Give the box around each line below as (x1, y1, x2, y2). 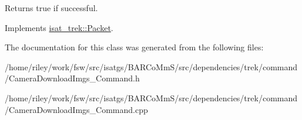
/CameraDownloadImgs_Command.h (5, 72, 140, 84)
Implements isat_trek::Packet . (5, 21, 113, 33)
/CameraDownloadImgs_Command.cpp (5, 103, 148, 115)
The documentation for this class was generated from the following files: (5, 41, 264, 53)
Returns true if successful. (5, 2, 98, 13)
